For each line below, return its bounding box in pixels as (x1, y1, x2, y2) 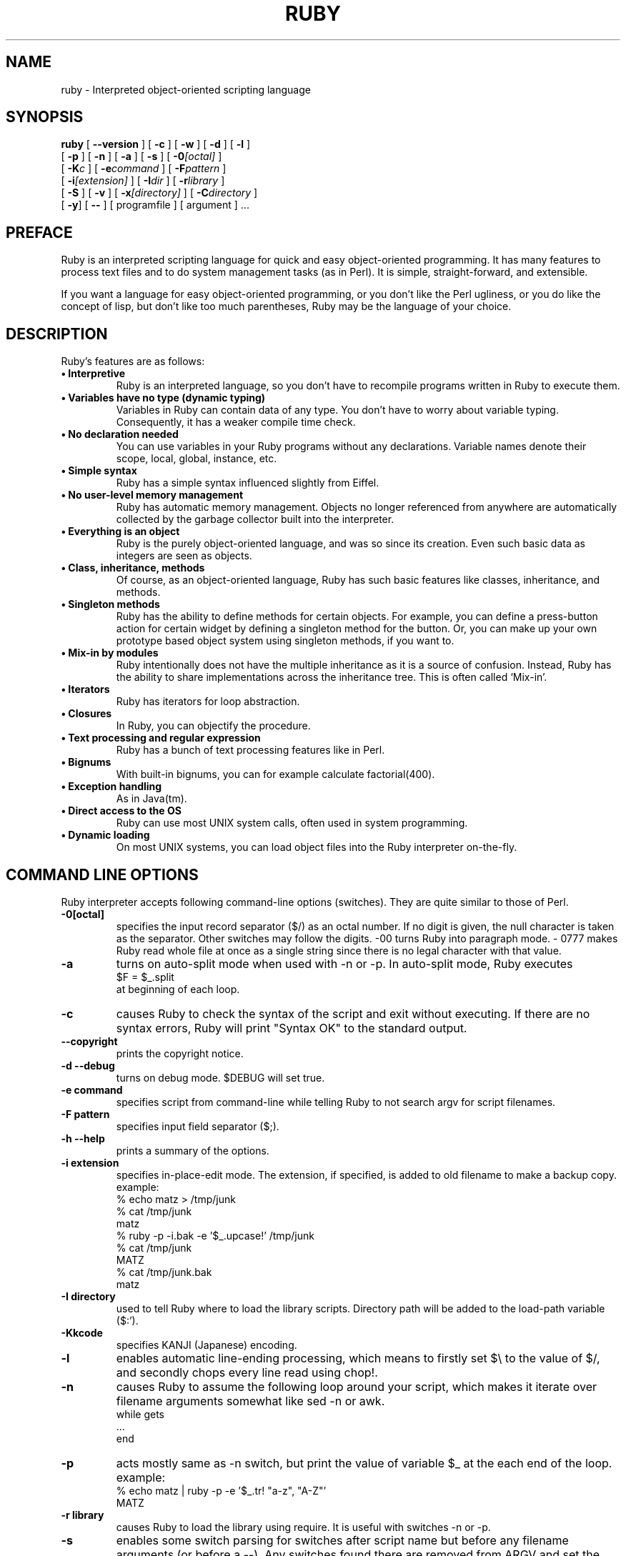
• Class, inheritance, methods (61, 562, 205, 574)
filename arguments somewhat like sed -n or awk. (116, 1393, 385, 1408)
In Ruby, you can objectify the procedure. (116, 719, 311, 732)
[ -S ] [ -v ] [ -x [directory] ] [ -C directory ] (61, 186, 258, 199)
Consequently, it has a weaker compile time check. (116, 416, 356, 429)
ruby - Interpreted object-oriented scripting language (61, 83, 311, 96)
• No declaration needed (61, 428, 179, 441)
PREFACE (6, 223, 73, 241)
